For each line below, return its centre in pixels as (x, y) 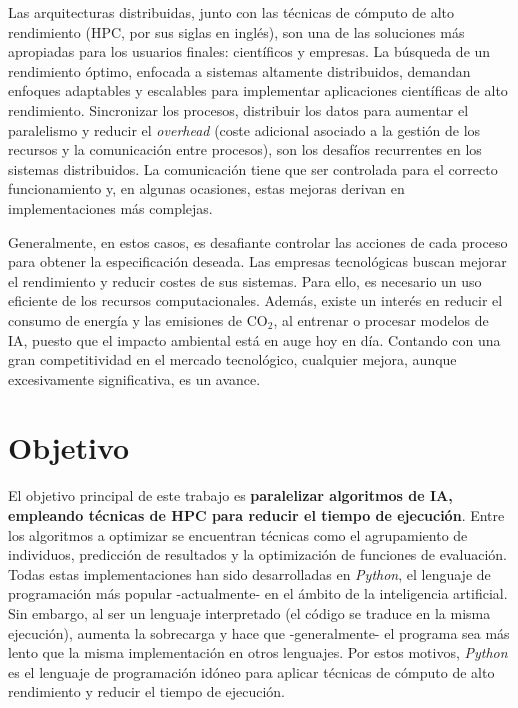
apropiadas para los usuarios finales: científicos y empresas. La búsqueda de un (249, 51)
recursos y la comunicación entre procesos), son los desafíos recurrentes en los (245, 149)
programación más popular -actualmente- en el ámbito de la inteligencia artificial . (258, 593)
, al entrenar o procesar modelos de (381, 319)
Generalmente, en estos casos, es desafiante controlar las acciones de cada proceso (258, 241)
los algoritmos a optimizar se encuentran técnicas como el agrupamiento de (238, 534)
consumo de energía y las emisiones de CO (138, 319)
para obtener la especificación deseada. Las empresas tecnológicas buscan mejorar (257, 261)
